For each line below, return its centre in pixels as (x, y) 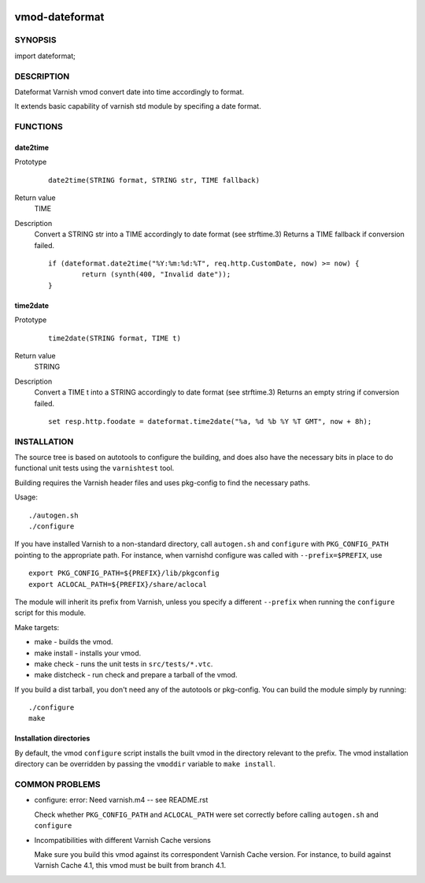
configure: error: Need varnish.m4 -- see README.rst (121, 800)
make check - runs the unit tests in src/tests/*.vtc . (124, 664)
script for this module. (50, 613)
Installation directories (52, 738)
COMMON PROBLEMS (58, 784)
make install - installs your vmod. (88, 653)
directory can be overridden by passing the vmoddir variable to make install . (145, 764)
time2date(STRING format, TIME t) (115, 338)
